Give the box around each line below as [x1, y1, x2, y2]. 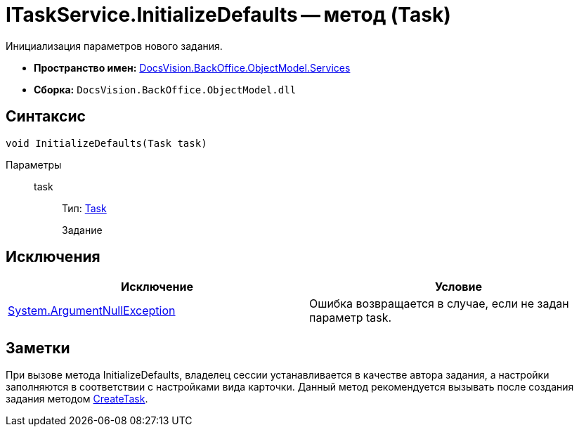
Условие [435, 280, 482, 294]
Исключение [121, 280, 193, 294]
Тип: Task [62, 202, 107, 214]
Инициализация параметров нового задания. [6, 39, 223, 52]
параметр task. [309, 310, 392, 325]
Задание [62, 223, 103, 236]
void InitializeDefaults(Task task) [6, 137, 207, 149]
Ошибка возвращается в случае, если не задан [309, 296, 569, 311]
